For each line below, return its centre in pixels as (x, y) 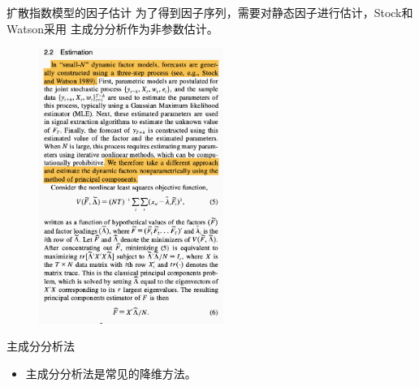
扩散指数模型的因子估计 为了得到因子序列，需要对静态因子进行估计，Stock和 (210, 12)
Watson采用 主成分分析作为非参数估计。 (112, 28)
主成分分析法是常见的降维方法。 (111, 373)
